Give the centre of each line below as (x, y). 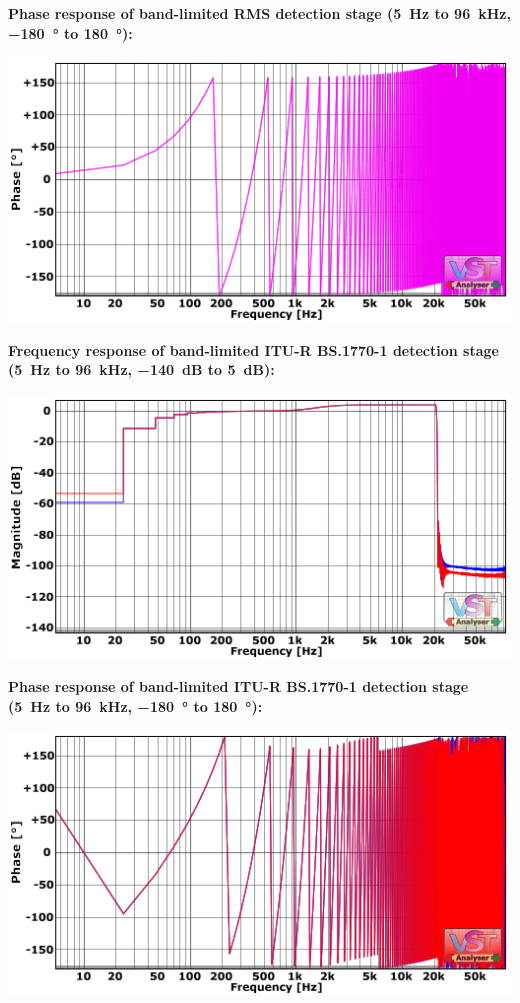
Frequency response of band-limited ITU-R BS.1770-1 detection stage (253, 349)
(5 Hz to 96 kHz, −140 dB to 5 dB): (141, 369)
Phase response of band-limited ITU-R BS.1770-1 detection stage (238, 686)
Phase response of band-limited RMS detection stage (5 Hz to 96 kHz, (259, 13)
